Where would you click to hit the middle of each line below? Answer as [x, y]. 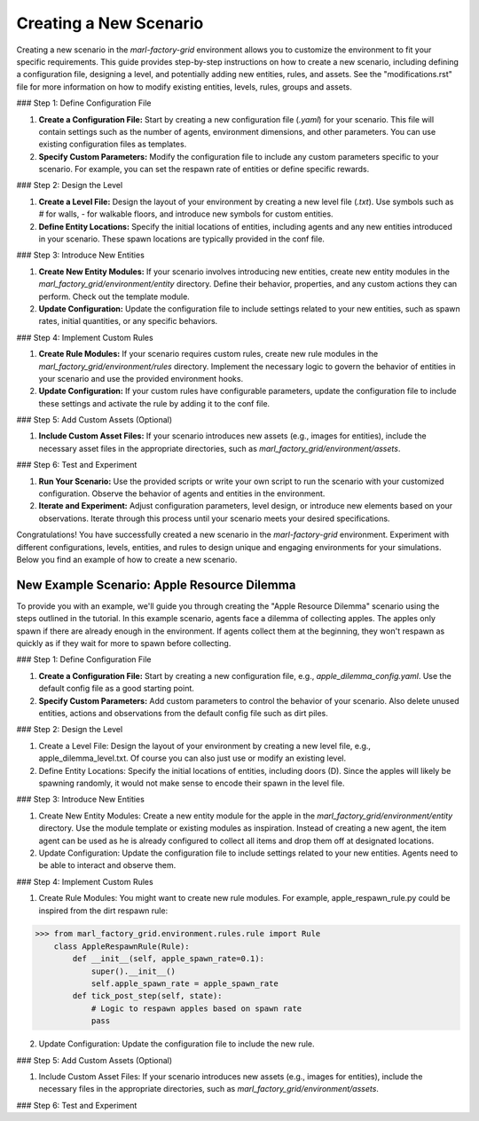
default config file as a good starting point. [117, 689]
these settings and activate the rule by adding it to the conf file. [154, 403]
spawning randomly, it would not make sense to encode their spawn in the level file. [192, 783]
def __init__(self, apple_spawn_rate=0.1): [169, 959]
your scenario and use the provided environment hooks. [141, 378]
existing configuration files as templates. [113, 144]
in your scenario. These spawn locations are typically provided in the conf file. [182, 239]
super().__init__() [133, 971]
